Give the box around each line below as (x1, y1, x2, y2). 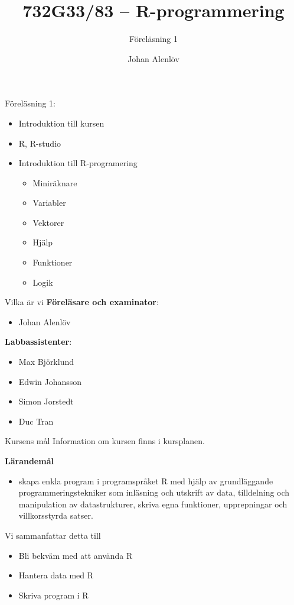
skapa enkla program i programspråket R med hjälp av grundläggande (18, 474, 273, 487)
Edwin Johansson (18, 375, 82, 387)
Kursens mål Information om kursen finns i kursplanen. (5, 435, 205, 447)
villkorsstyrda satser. (18, 509, 93, 522)
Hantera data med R (18, 569, 94, 581)
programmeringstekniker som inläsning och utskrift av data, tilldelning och (18, 486, 290, 499)
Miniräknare (32, 176, 77, 189)
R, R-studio (18, 137, 61, 149)
